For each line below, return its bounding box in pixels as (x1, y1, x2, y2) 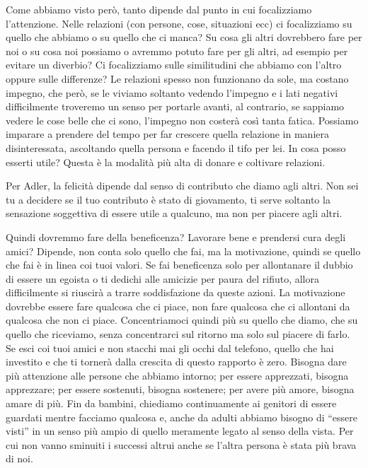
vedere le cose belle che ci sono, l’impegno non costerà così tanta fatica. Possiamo (6, 112, 359, 127)
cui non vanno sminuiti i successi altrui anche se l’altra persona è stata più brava (6, 437, 357, 452)
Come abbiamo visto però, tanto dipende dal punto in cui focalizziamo (6, 2, 312, 16)
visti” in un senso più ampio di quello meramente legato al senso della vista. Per (6, 423, 354, 438)
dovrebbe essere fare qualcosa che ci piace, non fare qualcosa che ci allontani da (6, 298, 350, 313)
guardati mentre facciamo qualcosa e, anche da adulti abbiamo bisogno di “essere (6, 409, 358, 424)
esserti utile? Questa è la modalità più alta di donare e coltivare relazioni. (6, 154, 326, 169)
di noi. (6, 451, 33, 466)
